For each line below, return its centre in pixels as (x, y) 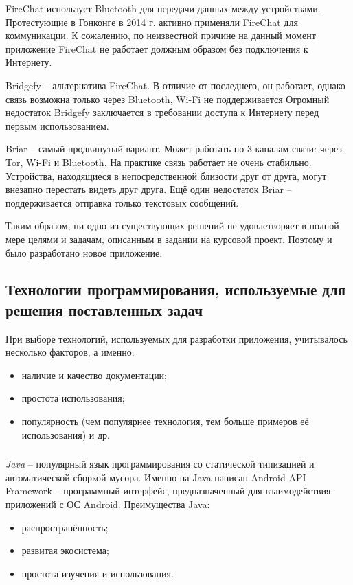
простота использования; (73, 398)
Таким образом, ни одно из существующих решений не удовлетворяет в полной (172, 226)
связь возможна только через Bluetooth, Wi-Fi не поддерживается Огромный (168, 99)
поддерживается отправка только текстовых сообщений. (122, 202)
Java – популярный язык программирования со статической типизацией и (160, 464)
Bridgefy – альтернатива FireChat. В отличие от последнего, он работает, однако (175, 85)
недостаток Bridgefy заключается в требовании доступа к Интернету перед (162, 112)
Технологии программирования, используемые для (176, 289)
